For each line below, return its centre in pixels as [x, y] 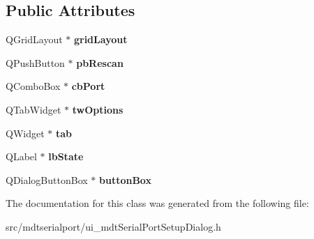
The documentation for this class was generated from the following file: [157, 203]
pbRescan [100, 62]
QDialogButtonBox [47, 179]
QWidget [25, 133]
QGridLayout [34, 39]
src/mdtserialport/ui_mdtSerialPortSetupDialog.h [113, 226]
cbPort [88, 86]
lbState [66, 156]
